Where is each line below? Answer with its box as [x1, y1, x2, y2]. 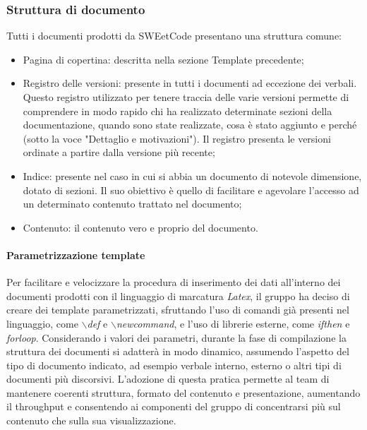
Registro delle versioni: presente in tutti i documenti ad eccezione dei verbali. [23, 76, 357, 90]
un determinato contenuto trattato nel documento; [23, 196, 242, 211]
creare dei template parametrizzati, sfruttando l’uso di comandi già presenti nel [6, 302, 349, 317]
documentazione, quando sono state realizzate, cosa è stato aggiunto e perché [23, 117, 357, 132]
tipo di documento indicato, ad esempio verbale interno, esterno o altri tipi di [6, 357, 342, 372]
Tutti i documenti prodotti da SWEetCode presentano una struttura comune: [6, 28, 342, 43]
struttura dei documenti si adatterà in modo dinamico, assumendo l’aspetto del [6, 344, 349, 359]
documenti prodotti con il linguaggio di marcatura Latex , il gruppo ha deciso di [6, 288, 350, 303]
